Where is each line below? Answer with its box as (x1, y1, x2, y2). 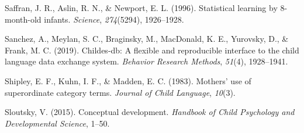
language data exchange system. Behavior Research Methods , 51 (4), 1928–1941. (5, 55, 288, 67)
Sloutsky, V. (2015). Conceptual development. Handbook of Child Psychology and (5, 106, 295, 118)
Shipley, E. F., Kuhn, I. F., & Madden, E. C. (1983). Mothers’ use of (5, 74, 251, 87)
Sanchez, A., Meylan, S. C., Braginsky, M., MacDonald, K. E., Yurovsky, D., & (5, 33, 289, 45)
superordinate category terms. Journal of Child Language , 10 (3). (5, 86, 236, 98)
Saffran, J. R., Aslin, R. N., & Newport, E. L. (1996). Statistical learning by (5, 2, 278, 13)
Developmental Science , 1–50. (5, 117, 110, 129)
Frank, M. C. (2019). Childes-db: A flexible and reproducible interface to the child (5, 44, 299, 56)
